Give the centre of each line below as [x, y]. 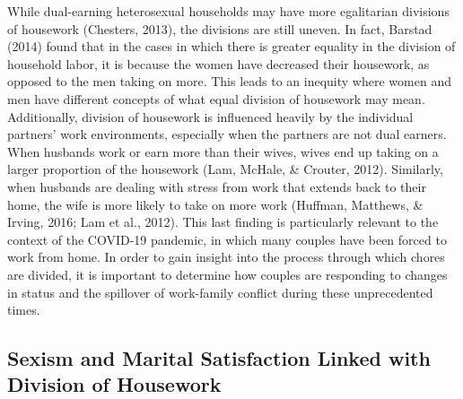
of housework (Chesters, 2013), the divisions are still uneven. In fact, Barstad [220, 28]
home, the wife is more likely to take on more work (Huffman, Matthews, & [215, 204]
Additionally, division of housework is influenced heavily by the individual [210, 116]
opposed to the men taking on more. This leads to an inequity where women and [229, 81]
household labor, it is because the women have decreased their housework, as [218, 63]
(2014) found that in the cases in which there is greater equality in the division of [231, 46]
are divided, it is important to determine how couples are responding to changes [227, 274]
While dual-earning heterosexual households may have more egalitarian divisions [228, 11]
